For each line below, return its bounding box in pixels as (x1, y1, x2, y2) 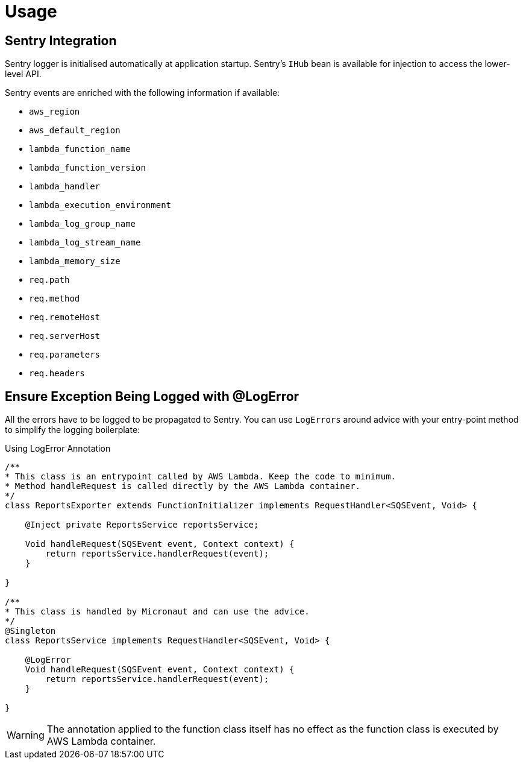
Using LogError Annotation (5, 443, 111, 454)
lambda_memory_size (29, 256, 121, 267)
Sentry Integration (5, 33, 117, 48)
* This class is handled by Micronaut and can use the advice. (5, 607, 310, 617)
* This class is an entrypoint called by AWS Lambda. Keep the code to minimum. (5, 472, 396, 482)
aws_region (29, 107, 80, 117)
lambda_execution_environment (29, 200, 172, 210)
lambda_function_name (29, 144, 131, 154)
